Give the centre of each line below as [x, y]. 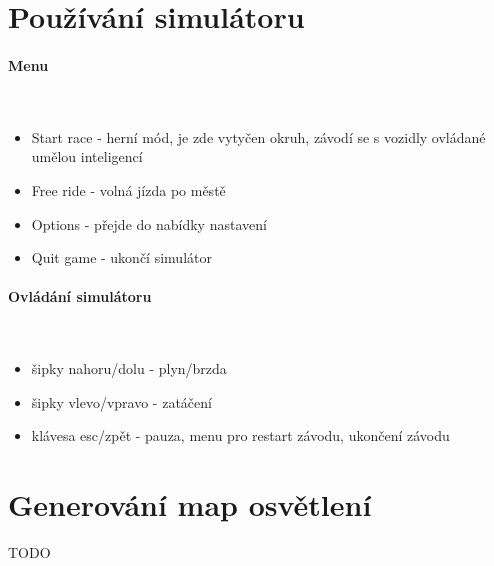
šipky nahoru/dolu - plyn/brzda [129, 368]
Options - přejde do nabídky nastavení [149, 223]
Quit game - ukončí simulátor [121, 257]
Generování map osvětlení [190, 504]
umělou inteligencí [87, 156]
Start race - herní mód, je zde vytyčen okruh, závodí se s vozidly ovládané [258, 136]
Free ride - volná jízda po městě [128, 189]
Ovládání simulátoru [80, 296]
